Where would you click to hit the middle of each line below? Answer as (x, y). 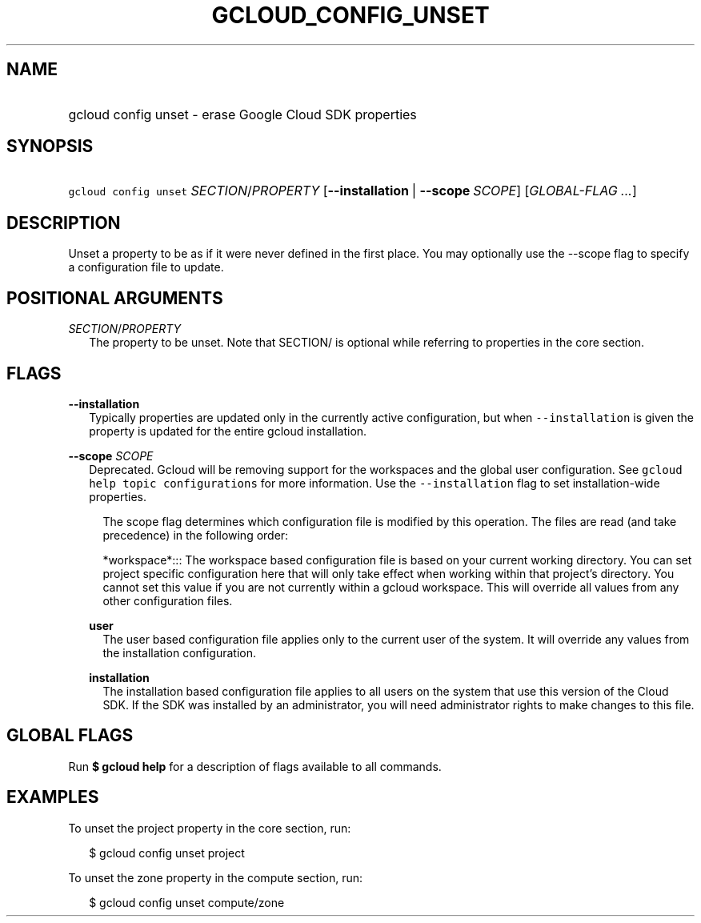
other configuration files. (168, 600)
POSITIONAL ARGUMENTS (115, 298)
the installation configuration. (180, 652)
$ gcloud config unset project (167, 853)
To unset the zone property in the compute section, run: (216, 877)
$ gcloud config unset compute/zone (187, 902)
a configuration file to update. (146, 267)
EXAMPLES (53, 797)
